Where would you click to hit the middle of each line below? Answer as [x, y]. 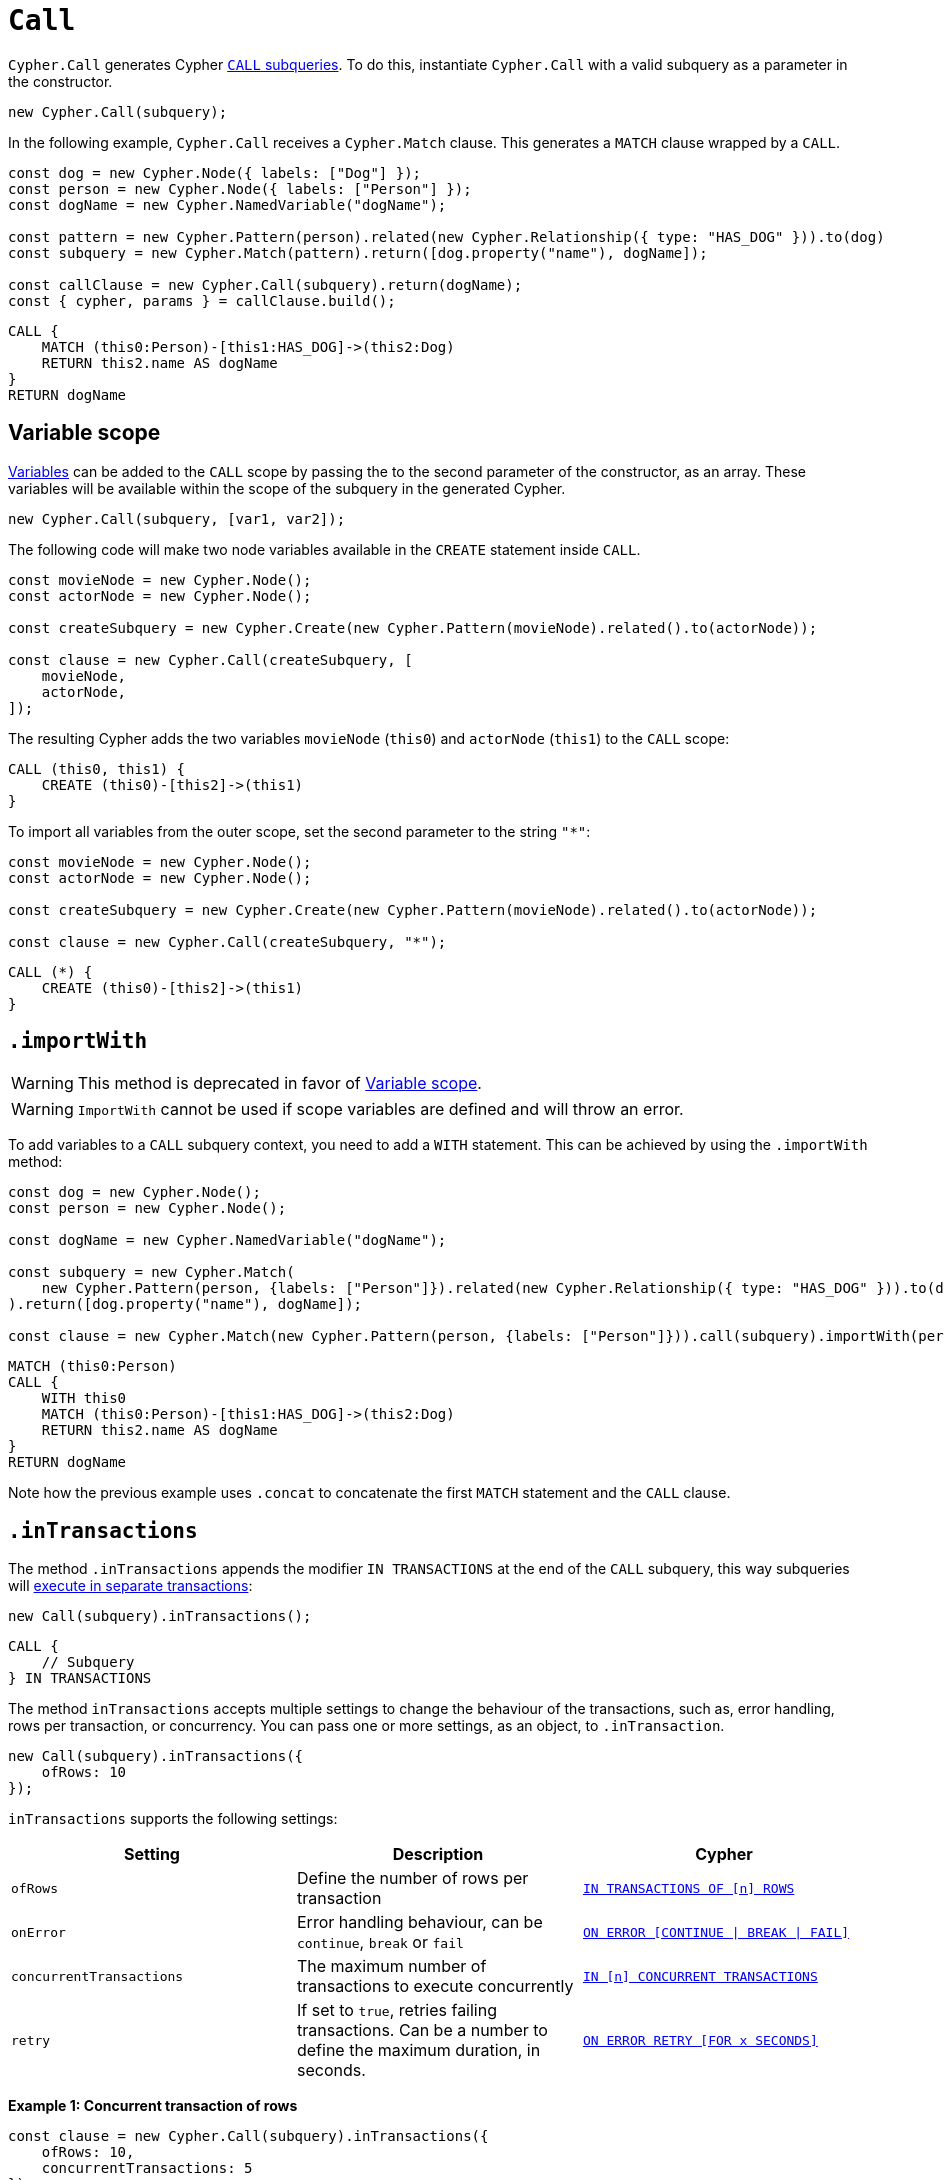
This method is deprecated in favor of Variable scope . [279, 1083]
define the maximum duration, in [418, 2050]
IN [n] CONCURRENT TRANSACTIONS [700, 1976]
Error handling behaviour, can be [419, 1922]
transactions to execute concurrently [435, 1986]
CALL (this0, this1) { [97, 768]
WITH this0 [84, 1398]
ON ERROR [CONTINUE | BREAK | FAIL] [716, 1932]
